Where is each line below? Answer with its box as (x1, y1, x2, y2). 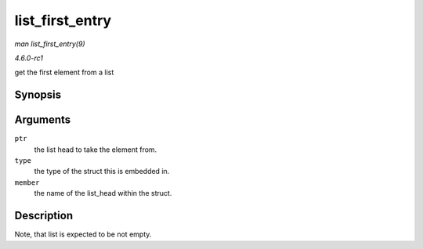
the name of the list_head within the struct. (34, 189, 172, 198)
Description (14, 209, 74, 222)
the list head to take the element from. (34, 145, 157, 154)
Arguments (14, 114, 71, 127)
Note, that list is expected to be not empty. (14, 229, 152, 239)
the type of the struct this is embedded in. (34, 167, 170, 176)
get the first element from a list (14, 67, 114, 78)
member (14, 178, 40, 187)
